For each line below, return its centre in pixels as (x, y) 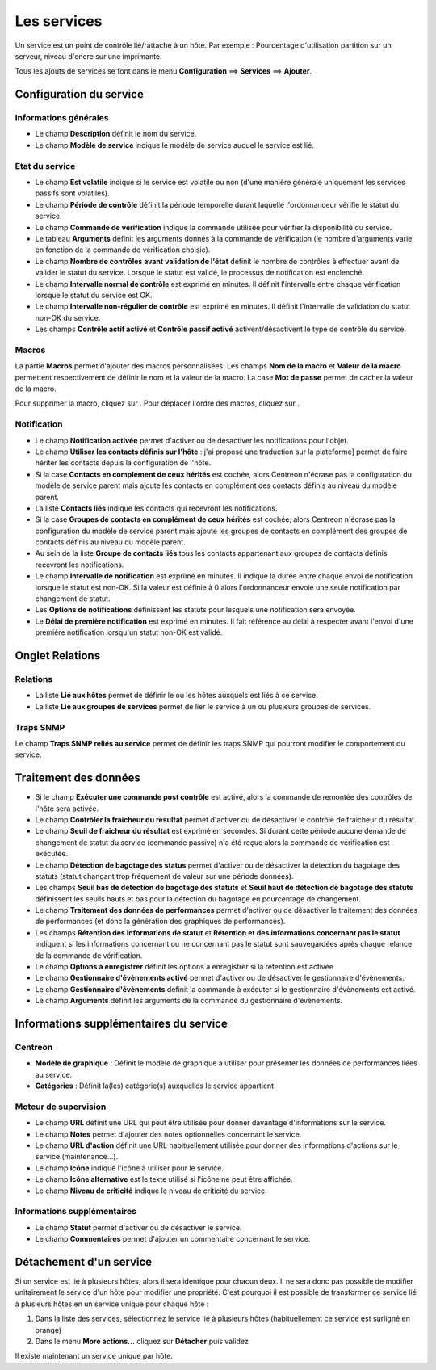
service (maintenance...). (77, 1157)
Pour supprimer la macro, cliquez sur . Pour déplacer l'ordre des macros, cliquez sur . (157, 403)
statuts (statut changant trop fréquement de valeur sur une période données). (164, 876)
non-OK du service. (68, 317)
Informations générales (62, 118)
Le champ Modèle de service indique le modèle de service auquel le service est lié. (174, 145)
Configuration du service (80, 94)
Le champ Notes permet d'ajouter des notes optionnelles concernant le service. (168, 1134)
